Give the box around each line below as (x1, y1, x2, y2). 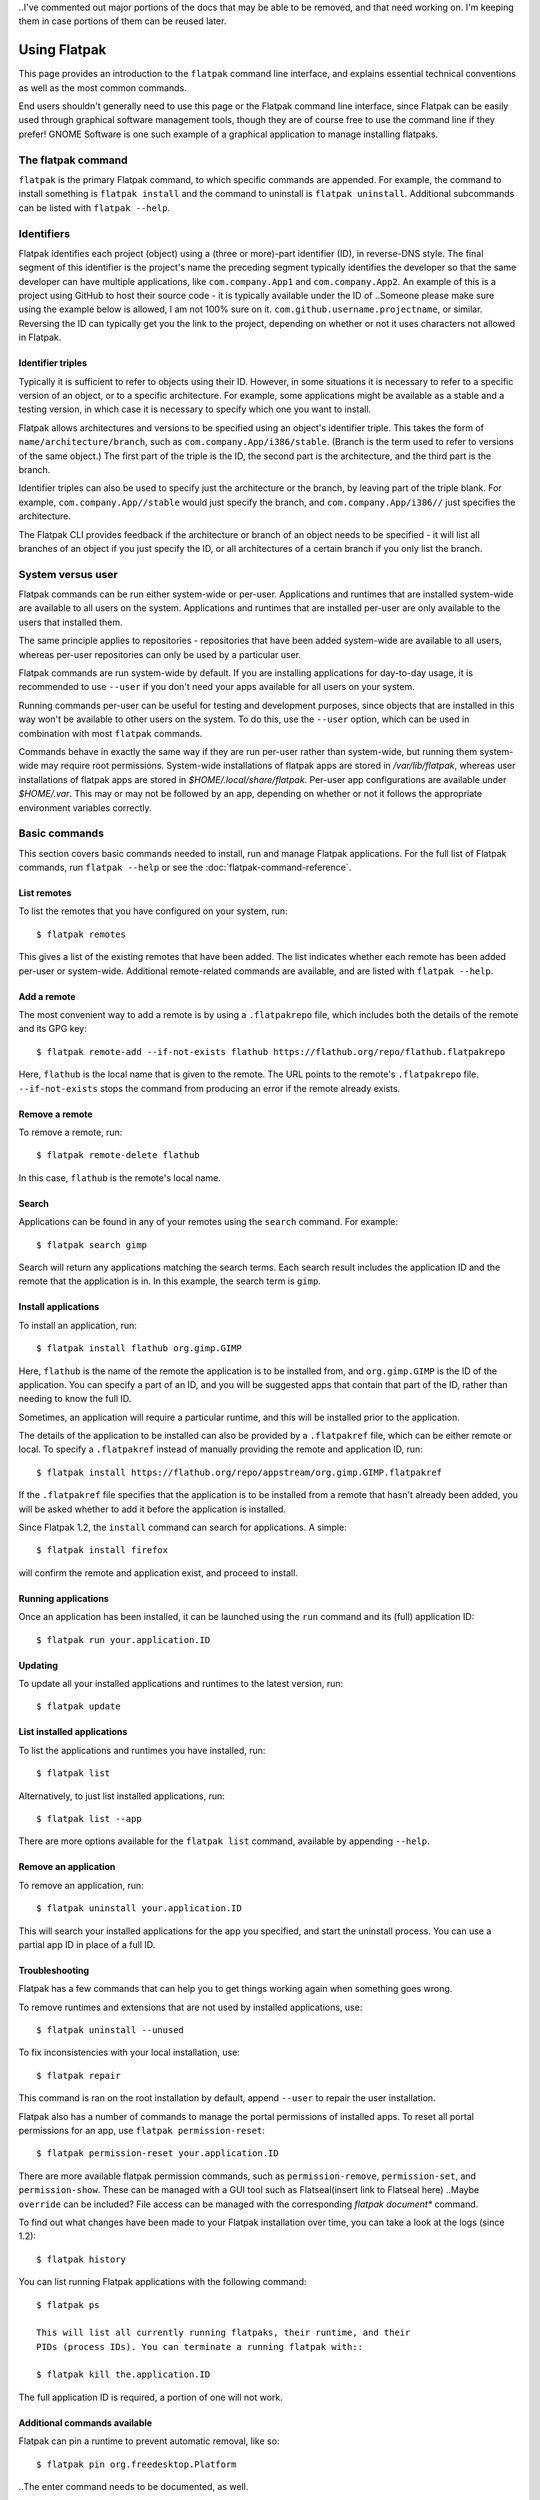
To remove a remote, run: (18, 1126, 123, 1138)
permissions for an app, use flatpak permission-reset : (18, 2125, 265, 2137)
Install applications (18, 1301, 100, 1313)
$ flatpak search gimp (36, 1239, 148, 1250)
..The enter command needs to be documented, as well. (18, 2481, 249, 2493)
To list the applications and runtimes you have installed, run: (18, 1744, 266, 1756)
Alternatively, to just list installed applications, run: (18, 1790, 225, 1802)
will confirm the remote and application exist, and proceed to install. (18, 1566, 299, 1579)
